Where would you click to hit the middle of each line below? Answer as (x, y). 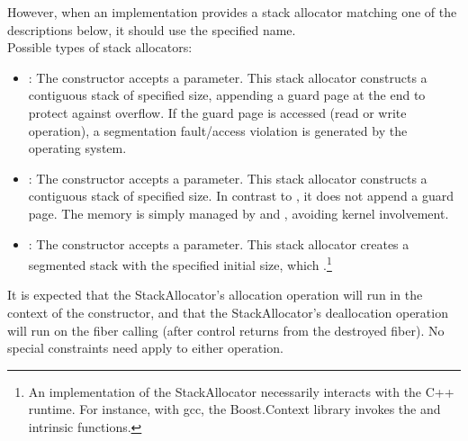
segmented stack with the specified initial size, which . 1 (180, 263)
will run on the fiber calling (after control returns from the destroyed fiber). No (226, 330)
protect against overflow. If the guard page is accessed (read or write (217, 112)
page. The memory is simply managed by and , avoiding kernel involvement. (238, 213)
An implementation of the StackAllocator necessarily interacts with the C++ (241, 391)
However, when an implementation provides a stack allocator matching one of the (232, 12)
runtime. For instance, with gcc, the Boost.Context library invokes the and (234, 409)
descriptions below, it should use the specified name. (152, 29)
